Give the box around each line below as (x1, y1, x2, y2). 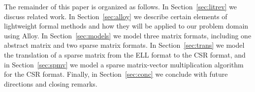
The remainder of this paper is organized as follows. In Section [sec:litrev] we (4, 1, 237, 11)
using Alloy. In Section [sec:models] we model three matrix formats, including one (4, 30, 252, 40)
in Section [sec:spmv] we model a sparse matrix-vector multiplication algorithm (4, 59, 244, 69)
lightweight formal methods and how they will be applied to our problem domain (4, 21, 249, 31)
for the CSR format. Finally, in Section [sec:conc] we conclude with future (4, 69, 228, 79)
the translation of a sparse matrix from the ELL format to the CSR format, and (4, 49, 246, 60)
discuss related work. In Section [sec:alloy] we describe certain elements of (4, 11, 227, 21)
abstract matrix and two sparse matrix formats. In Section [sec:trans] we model (4, 40, 245, 50)
